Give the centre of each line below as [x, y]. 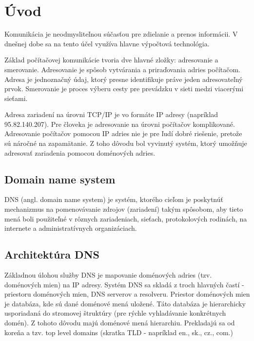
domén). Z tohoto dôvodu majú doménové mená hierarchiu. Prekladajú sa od [120, 322]
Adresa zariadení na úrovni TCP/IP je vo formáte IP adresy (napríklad [111, 114]
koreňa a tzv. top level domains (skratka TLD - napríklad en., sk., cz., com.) [119, 332]
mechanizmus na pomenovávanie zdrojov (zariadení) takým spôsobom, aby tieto [124, 209]
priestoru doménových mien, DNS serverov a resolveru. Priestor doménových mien [127, 294]
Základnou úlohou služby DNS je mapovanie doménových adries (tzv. [108, 275]
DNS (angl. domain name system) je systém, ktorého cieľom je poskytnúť [114, 199]
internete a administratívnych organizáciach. [71, 228]
